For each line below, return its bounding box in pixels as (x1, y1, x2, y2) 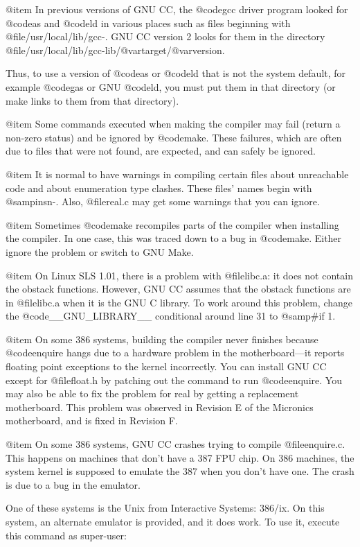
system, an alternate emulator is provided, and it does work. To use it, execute (6, 514, 340, 528)
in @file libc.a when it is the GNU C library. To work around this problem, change (6, 295, 353, 309)
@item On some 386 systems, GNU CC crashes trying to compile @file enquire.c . (6, 437, 345, 451)
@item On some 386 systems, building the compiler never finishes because (6, 331, 318, 346)
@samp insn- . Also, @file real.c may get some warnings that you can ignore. (6, 194, 320, 209)
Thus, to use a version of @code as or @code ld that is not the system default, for (6, 66, 346, 80)
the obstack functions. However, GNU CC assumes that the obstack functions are (6, 281, 351, 296)
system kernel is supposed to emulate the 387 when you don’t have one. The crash (6, 464, 354, 478)
